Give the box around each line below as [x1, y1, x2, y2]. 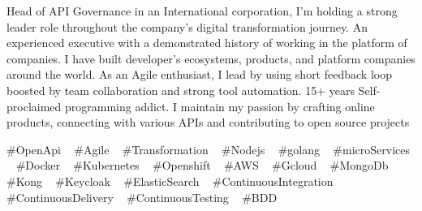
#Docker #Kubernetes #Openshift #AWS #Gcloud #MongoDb [15, 157, 389, 174]
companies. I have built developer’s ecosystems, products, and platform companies [6, 50, 416, 67]
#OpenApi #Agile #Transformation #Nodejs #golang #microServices [6, 140, 410, 157]
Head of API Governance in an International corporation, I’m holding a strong [6, 2, 398, 19]
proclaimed [6, 97, 62, 114]
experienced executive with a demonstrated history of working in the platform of [6, 34, 407, 51]
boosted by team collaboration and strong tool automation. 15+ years [6, 81, 355, 98]
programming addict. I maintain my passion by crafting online [64, 97, 375, 114]
